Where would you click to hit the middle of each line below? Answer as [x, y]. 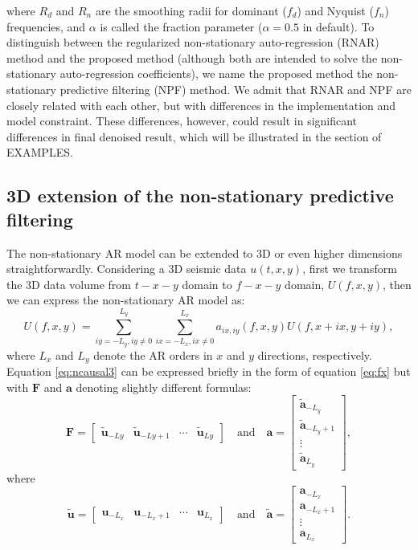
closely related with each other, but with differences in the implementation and [201, 105]
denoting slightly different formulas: [164, 387]
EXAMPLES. [40, 152]
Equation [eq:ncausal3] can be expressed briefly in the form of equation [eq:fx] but [209, 371]
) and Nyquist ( [335, 10]
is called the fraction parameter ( [181, 26]
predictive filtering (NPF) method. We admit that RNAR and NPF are [236, 89]
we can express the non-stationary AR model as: [126, 300]
